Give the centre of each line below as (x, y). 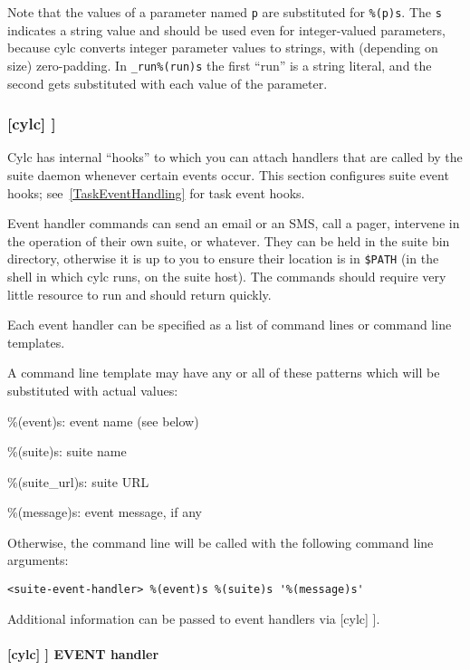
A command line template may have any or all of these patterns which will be (224, 373)
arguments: (38, 560)
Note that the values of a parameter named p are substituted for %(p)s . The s (225, 12)
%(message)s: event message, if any (105, 512)
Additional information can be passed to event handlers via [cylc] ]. (194, 618)
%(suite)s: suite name (67, 451)
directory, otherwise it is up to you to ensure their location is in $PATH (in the (223, 258)
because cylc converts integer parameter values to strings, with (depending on (223, 48)
